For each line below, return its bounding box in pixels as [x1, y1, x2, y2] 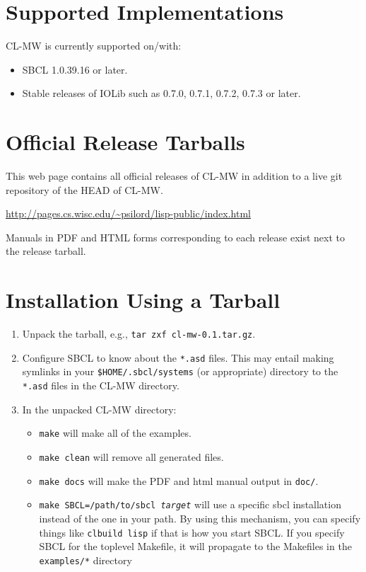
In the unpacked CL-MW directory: [22, 401, 177, 416]
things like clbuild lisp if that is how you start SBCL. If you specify [39, 525, 345, 539]
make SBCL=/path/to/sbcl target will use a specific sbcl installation [39, 497, 341, 512]
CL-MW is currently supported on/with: [6, 38, 182, 53]
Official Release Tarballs [6, 127, 245, 156]
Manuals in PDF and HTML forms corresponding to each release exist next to [6, 229, 346, 244]
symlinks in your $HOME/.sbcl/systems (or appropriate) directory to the [22, 364, 338, 379]
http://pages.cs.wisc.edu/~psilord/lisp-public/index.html [6, 206, 251, 221]
